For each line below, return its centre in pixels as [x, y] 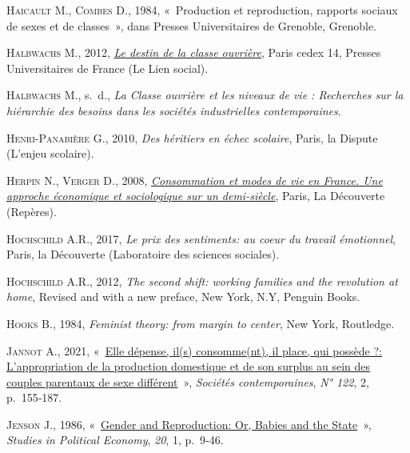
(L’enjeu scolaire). [50, 153]
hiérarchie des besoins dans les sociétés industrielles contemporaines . [174, 110]
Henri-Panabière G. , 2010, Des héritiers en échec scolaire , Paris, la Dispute [192, 137]
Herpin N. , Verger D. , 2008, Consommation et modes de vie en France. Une [195, 180]
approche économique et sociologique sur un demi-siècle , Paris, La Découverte [196, 196]
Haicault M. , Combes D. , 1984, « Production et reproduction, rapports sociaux [202, 10]
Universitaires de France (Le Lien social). [107, 68]
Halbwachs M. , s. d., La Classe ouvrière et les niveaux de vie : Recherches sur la [205, 95]
